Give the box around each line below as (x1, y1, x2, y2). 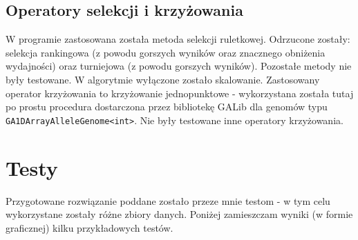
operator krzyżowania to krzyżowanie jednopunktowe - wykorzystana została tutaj (6, 86, 354, 100)
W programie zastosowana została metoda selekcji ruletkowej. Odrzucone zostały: (6, 32, 350, 46)
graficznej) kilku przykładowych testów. (6, 220, 173, 234)
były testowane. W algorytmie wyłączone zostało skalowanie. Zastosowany (6, 72, 320, 86)
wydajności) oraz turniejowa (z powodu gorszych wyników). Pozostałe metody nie (6, 59, 352, 73)
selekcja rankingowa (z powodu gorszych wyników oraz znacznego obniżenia (6, 45, 326, 59)
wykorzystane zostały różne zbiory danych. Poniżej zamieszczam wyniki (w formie (6, 207, 353, 221)
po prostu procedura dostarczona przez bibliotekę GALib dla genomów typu (6, 99, 328, 114)
